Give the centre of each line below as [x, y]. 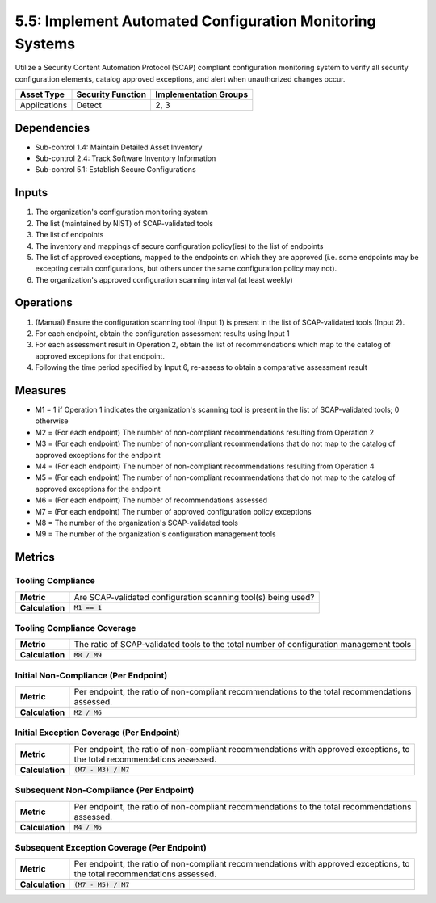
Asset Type [42, 94]
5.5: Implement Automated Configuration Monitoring [195, 21]
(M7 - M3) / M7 [102, 770]
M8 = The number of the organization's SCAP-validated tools [136, 523]
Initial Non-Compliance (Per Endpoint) [91, 675]
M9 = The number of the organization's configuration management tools [155, 534]
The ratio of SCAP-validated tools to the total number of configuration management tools [243, 645]
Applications [44, 105]
